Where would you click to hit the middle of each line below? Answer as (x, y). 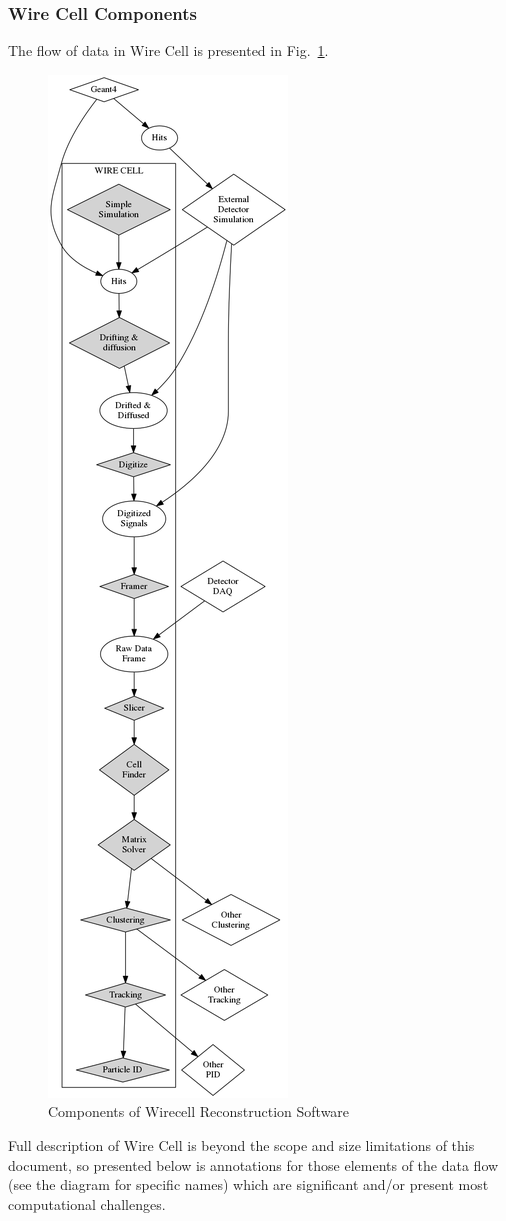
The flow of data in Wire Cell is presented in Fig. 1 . (168, 50)
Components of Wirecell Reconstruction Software (199, 1111)
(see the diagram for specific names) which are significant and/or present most (248, 1184)
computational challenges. (87, 1203)
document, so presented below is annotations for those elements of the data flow (253, 1164)
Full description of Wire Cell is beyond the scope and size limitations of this (241, 1145)
